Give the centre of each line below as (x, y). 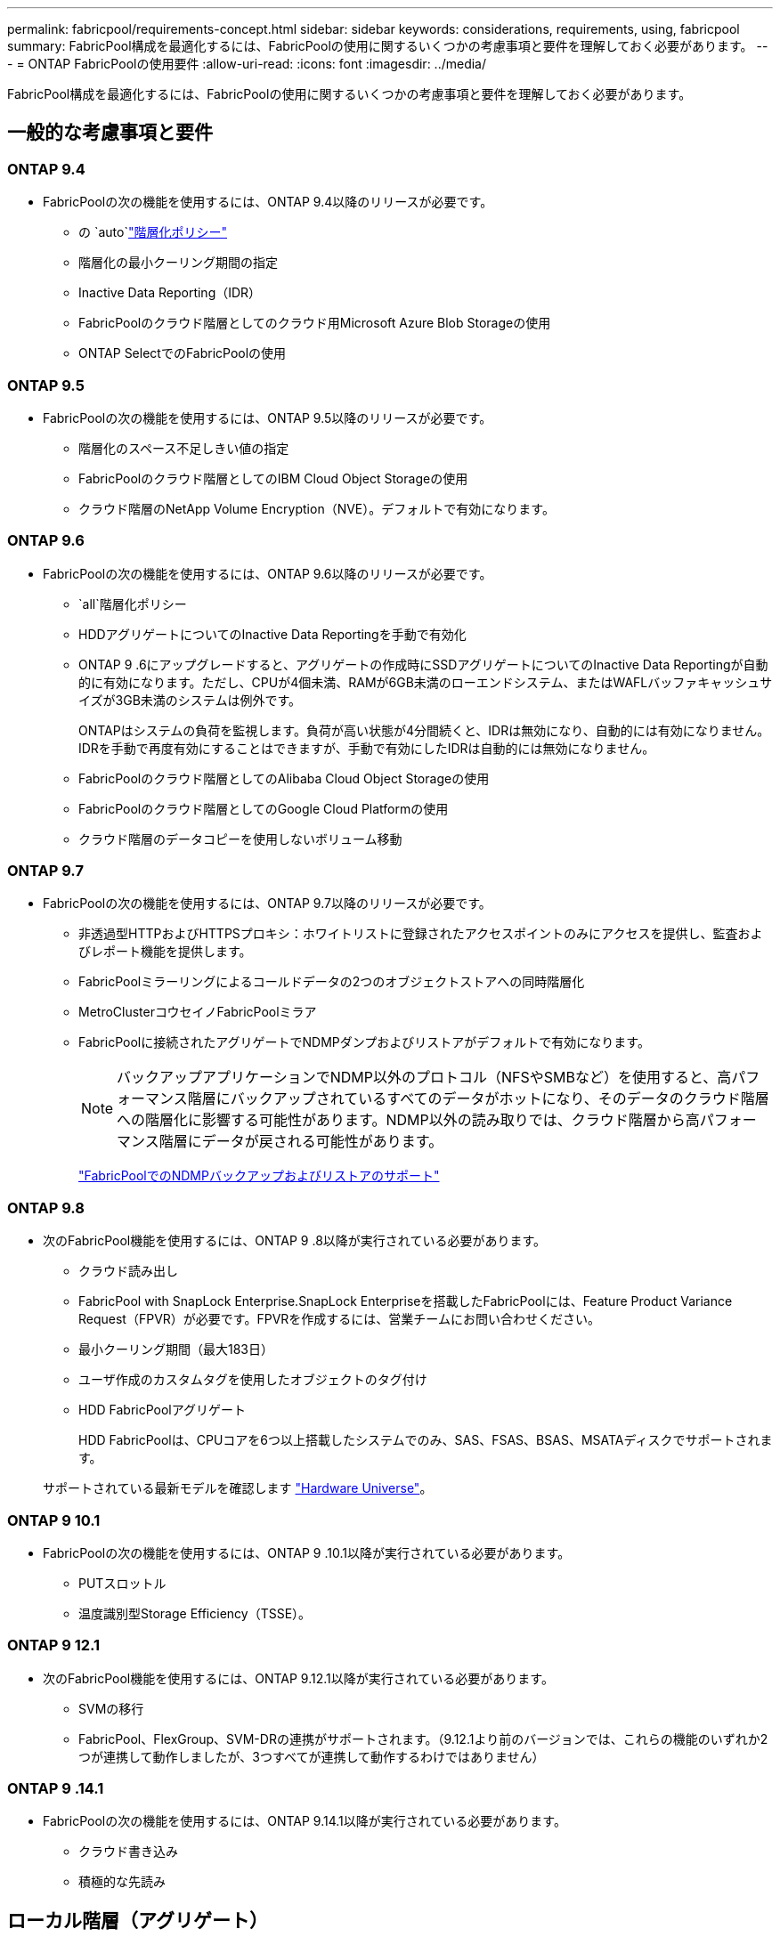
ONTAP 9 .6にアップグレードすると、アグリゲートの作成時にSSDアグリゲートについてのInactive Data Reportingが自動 (423, 664)
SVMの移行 (111, 1708)
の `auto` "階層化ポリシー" (153, 232)
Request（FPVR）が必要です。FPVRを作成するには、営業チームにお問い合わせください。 (339, 1319)
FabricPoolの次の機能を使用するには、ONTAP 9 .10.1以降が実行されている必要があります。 (307, 1552)
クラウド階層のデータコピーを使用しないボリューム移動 (240, 839)
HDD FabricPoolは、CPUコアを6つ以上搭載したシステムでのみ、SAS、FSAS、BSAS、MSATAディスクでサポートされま (426, 1440)
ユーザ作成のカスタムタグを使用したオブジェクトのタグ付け (253, 1380)
